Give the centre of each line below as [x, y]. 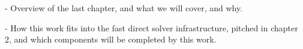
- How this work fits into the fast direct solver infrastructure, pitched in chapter [151, 27]
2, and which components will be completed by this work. [111, 39]
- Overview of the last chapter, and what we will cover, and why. [124, 8]
